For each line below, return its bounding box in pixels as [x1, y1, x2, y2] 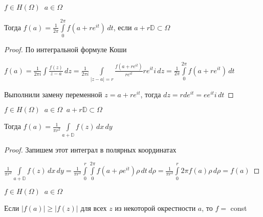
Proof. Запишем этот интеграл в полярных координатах [4, 144, 177, 155]
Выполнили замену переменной [4, 89, 102, 99]
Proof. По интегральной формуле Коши [4, 44, 127, 55]
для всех [80, 203, 107, 213]
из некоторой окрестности [115, 203, 196, 213]
